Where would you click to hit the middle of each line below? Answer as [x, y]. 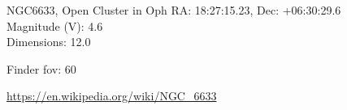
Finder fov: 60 [41, 68]
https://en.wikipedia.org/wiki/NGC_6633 [112, 96]
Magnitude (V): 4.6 [55, 25]
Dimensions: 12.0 [49, 42]
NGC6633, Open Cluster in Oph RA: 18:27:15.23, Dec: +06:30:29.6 [174, 10]
